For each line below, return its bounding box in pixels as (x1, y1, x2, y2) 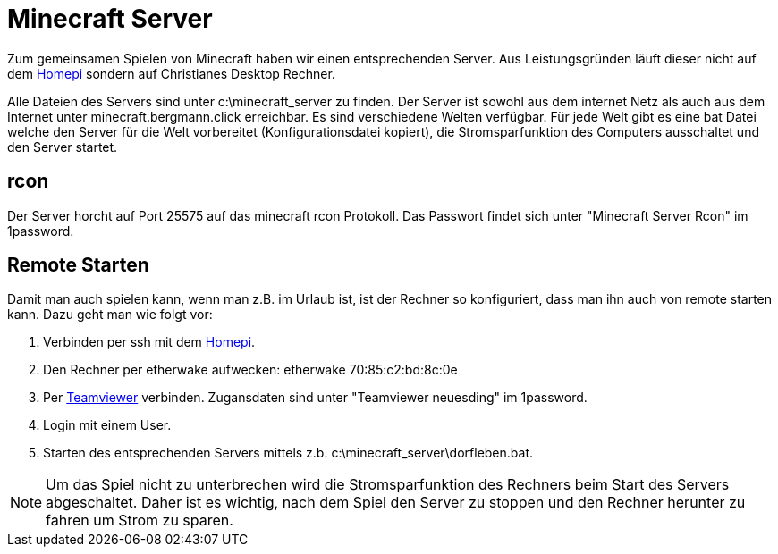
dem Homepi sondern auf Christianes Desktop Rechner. (7, 65, 335, 81)
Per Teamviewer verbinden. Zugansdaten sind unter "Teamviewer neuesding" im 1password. (43, 390, 588, 406)
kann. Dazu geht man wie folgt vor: (7, 306, 213, 323)
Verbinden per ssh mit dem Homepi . (43, 334, 256, 350)
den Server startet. (7, 138, 118, 155)
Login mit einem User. (43, 417, 172, 433)
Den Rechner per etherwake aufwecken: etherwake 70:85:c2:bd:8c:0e (43, 362, 458, 378)
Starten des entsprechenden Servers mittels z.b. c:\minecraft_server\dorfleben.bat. (43, 445, 534, 461)
